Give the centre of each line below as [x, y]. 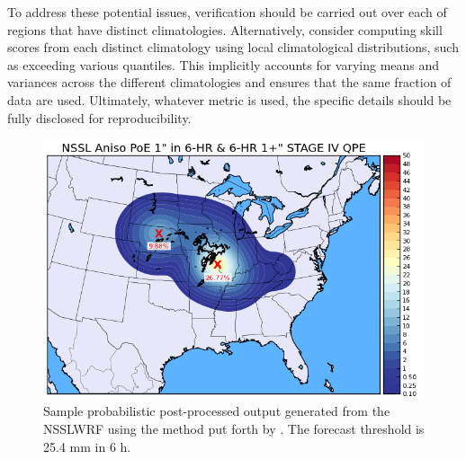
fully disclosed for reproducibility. [99, 117]
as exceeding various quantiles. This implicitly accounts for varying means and [224, 64]
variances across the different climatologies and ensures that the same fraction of [229, 82]
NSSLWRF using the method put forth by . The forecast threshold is [234, 428]
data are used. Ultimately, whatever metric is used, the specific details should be [229, 99]
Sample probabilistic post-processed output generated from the [217, 411]
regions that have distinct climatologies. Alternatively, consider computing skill [225, 29]
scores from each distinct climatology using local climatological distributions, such [233, 47]
